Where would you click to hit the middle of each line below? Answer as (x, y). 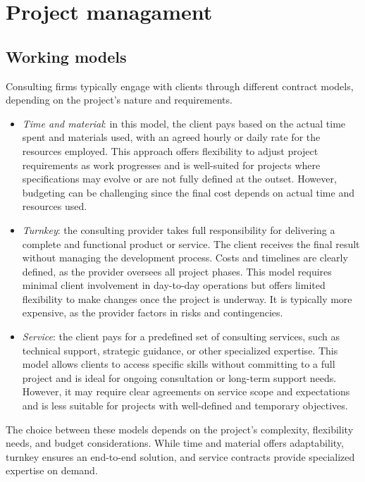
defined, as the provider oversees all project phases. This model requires (177, 271)
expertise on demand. (52, 470)
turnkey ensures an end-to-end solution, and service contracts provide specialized (180, 456)
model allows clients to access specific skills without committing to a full (179, 364)
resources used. (55, 206)
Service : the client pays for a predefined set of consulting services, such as (181, 336)
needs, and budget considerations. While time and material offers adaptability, (175, 443)
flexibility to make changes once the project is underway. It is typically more (187, 298)
